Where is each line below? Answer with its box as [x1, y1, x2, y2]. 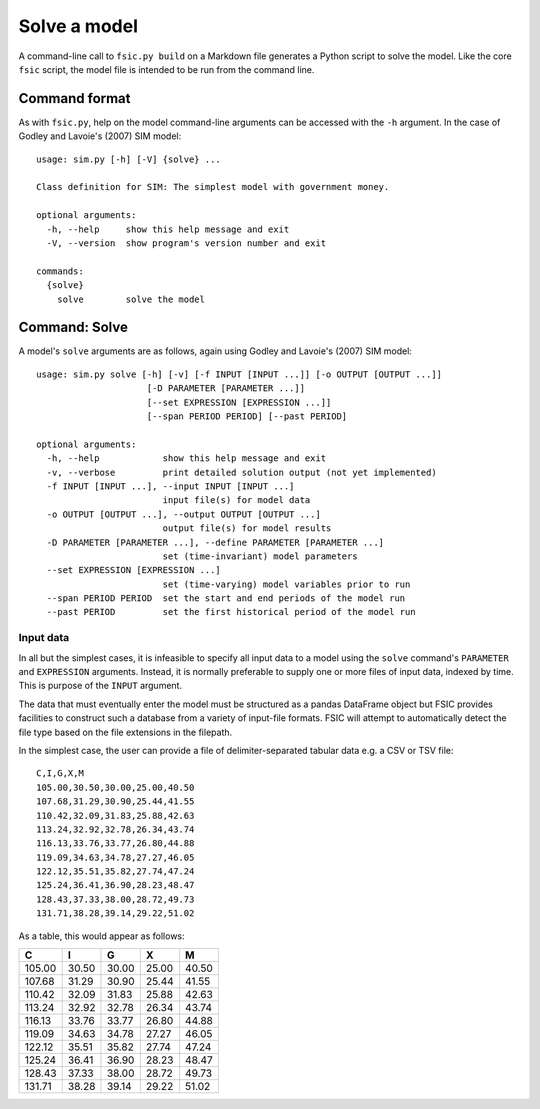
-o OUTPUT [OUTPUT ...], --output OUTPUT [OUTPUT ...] [46, 508, 322, 520]
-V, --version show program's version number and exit [46, 237, 327, 249]
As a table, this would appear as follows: [18, 930, 185, 942]
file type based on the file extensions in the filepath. [18, 726, 233, 738]
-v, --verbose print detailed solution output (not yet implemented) [46, 466, 437, 478]
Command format [18, 90, 131, 107]
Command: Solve [18, 319, 129, 336]
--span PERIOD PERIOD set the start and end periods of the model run [46, 593, 406, 604]
